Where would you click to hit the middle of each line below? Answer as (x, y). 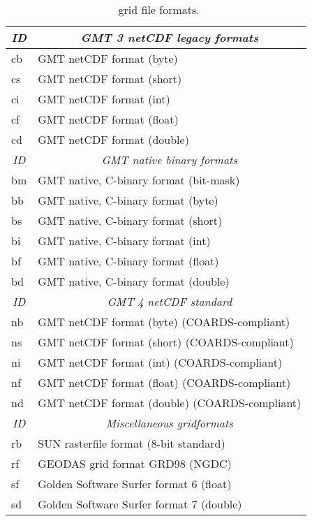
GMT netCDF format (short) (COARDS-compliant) (166, 342)
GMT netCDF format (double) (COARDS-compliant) (170, 403)
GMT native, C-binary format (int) (124, 241)
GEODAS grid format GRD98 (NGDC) (135, 463)
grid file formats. (159, 9)
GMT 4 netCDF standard (170, 301)
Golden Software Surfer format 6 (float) (135, 484)
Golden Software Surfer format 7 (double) (140, 504)
